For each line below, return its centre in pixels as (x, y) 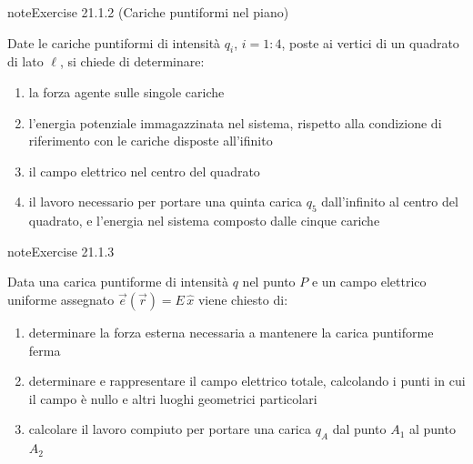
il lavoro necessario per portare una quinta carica (166, 202)
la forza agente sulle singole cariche (126, 91)
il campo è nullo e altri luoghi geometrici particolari (173, 398)
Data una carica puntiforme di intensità (118, 282)
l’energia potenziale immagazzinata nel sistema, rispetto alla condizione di (235, 122)
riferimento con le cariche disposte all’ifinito (151, 141)
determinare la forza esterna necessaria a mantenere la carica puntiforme (231, 332)
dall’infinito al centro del (390, 202)
